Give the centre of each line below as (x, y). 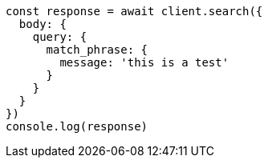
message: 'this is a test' (144, 62)
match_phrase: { (97, 50)
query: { (60, 37)
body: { (43, 24)
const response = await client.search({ (134, 11)
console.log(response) (77, 126)
